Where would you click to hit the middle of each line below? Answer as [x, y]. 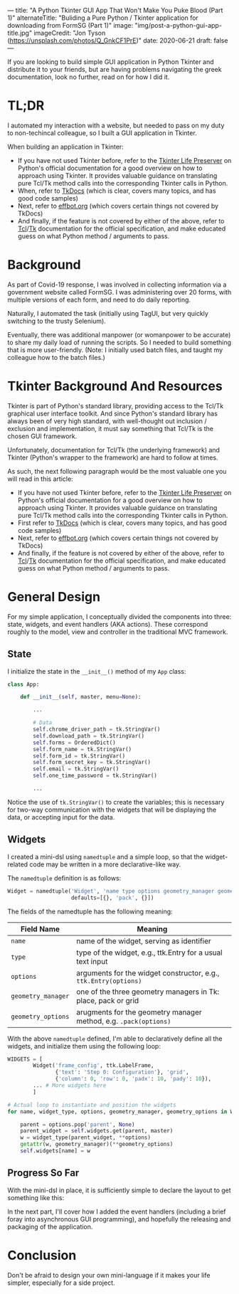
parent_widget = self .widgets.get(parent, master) [97, 1131]
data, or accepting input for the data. [61, 817]
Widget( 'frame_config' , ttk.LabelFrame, [94, 1066]
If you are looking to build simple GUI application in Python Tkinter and [111, 62]
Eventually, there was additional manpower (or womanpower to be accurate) [119, 334]
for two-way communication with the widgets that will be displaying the [112, 810]
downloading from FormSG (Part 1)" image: [70, 25]
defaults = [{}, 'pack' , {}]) [112, 898]
